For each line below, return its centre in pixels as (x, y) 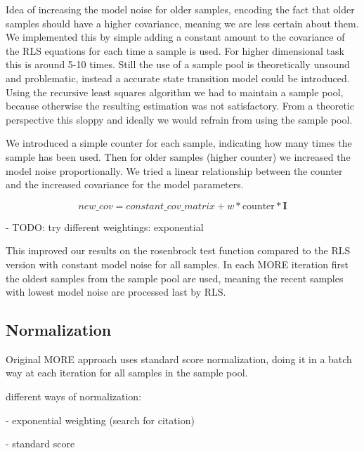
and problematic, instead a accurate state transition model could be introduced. (178, 78)
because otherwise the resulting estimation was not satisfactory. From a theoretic (180, 106)
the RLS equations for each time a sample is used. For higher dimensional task (175, 50)
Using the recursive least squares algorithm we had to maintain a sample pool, (175, 92)
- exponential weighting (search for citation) (100, 420)
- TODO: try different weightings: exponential (105, 226)
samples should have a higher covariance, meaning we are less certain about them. (182, 23)
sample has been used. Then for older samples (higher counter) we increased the (178, 156)
